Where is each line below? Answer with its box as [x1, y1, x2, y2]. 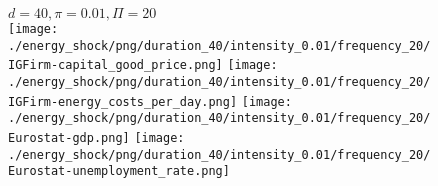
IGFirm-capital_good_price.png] [8, 58, 223, 73]
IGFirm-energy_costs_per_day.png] [8, 94, 238, 109]
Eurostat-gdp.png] [8, 130, 130, 145]
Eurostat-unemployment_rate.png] [8, 164, 230, 179]
